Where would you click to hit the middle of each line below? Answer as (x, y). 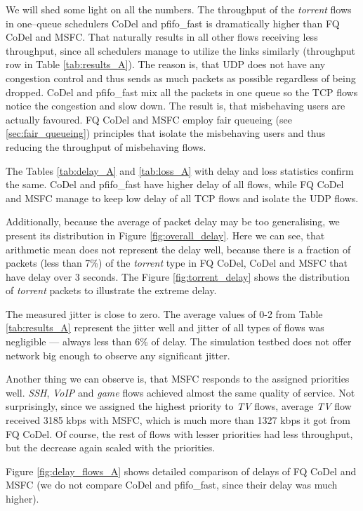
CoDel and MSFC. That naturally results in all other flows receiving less (162, 37)
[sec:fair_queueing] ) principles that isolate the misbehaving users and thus (166, 133)
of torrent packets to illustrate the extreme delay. (111, 290)
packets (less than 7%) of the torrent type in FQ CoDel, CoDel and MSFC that (177, 263)
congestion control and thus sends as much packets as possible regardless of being (181, 78)
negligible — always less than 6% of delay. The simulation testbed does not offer (179, 341)
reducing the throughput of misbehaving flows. (106, 146)
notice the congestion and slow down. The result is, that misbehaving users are (176, 106)
